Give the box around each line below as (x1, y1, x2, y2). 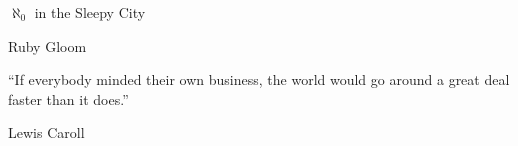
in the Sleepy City (34, 2, 146, 22)
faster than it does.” (8, 88, 129, 109)
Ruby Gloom (8, 35, 87, 56)
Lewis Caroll (8, 122, 85, 143)
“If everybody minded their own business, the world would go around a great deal (8, 69, 510, 90)
